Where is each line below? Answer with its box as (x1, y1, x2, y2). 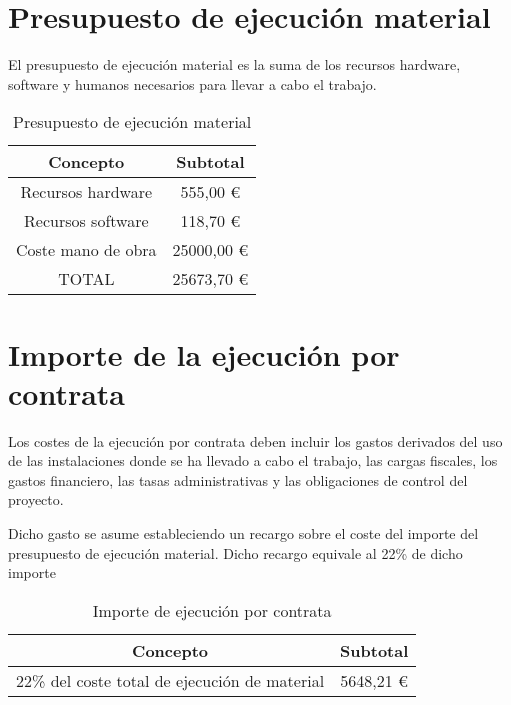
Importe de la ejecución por (8, 333, 400, 374)
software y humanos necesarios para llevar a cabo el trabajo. (8, 73, 377, 94)
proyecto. (8, 489, 64, 510)
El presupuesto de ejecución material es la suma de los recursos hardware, (8, 54, 461, 75)
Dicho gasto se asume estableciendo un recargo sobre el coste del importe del (8, 523, 479, 543)
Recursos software (24, 209, 149, 233)
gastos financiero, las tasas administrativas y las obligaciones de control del (8, 469, 468, 490)
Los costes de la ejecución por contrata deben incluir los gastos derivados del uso (8, 430, 503, 451)
